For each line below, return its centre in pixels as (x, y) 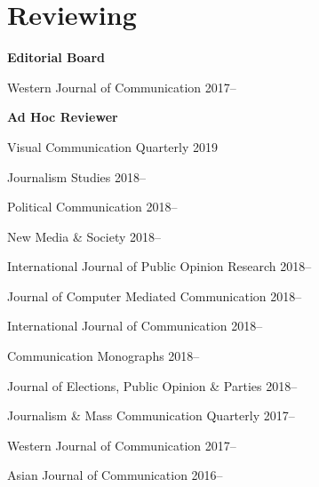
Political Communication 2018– (92, 207)
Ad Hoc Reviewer (63, 117)
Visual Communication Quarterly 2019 (113, 146)
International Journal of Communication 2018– (135, 326)
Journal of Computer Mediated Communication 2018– (155, 295)
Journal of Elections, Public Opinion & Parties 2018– (152, 385)
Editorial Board (56, 57)
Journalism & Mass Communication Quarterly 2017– (151, 415)
